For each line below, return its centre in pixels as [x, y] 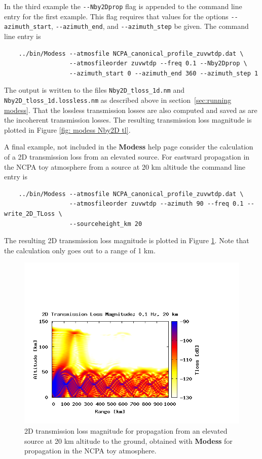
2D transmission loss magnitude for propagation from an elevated [126, 430]
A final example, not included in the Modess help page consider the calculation [129, 147]
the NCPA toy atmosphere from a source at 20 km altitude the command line [125, 166]
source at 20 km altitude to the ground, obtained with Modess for [128, 441]
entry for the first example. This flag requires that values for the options [116, 16]
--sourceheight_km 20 [106, 224]
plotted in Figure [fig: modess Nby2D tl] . [67, 129]
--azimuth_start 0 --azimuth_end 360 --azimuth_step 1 [164, 73]
